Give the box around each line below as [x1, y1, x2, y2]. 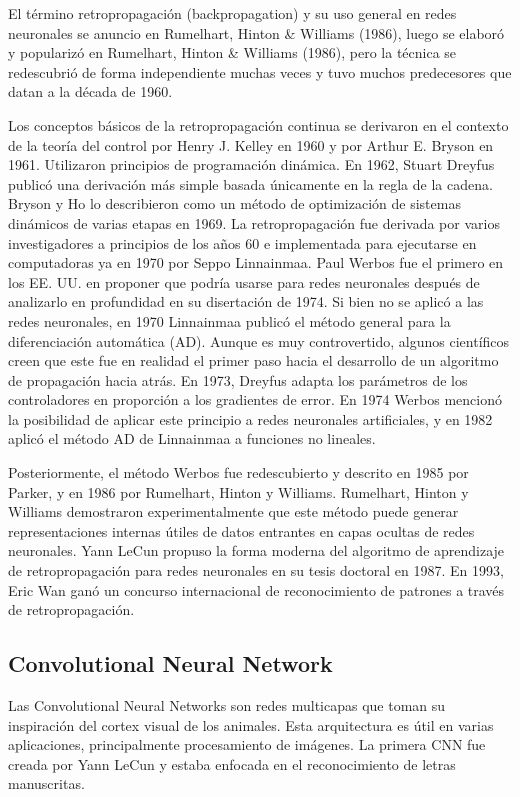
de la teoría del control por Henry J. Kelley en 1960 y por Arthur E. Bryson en [8, 134, 494, 155]
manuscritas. [8, 773, 85, 794]
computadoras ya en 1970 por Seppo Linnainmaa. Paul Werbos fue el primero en [8, 252, 504, 273]
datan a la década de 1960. [8, 81, 173, 102]
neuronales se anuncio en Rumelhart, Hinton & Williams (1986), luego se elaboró [8, 22, 505, 43]
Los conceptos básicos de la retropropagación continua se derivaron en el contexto [8, 114, 509, 135]
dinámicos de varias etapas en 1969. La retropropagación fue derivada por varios [8, 212, 500, 233]
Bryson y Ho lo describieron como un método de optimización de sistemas [8, 193, 461, 214]
